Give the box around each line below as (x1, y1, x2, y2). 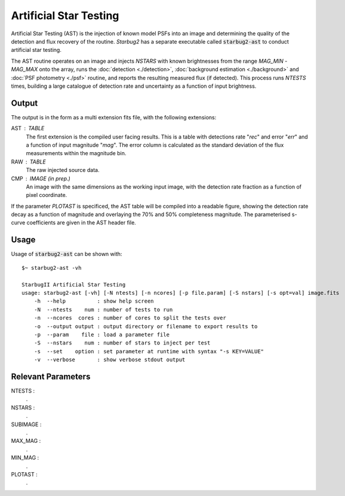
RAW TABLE (11, 158, 46, 165)
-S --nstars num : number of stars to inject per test (33, 340, 211, 346)
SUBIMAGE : (11, 421, 42, 428)
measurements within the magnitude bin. (26, 150, 127, 157)
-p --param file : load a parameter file (33, 331, 170, 338)
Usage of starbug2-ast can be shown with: (11, 251, 122, 258)
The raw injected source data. (26, 167, 100, 174)
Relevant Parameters (11, 371, 91, 381)
